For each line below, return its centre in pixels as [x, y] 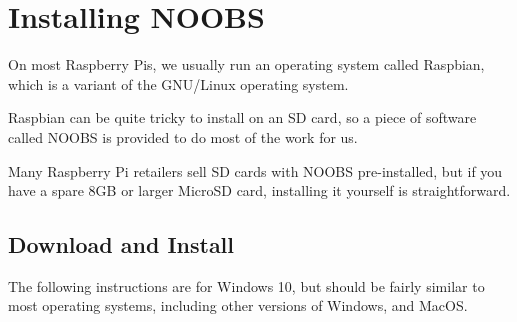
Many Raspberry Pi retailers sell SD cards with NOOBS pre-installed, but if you [255, 170]
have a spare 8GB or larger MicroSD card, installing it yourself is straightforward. [259, 190]
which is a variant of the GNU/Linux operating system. [178, 83]
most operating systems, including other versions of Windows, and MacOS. [238, 305]
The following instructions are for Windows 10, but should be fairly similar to [246, 285]
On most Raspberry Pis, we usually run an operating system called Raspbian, [246, 64]
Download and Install [121, 244]
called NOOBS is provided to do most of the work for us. [183, 136]
